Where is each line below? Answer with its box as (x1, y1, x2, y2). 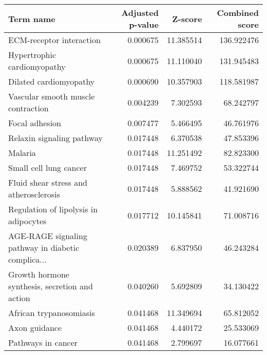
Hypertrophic (8, 49, 56, 61)
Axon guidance (8, 322, 62, 333)
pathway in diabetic (8, 242, 80, 253)
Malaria (8, 147, 36, 159)
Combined (217, 7, 259, 18)
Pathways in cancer (8, 337, 78, 348)
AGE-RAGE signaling (8, 230, 87, 242)
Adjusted (121, 7, 159, 18)
